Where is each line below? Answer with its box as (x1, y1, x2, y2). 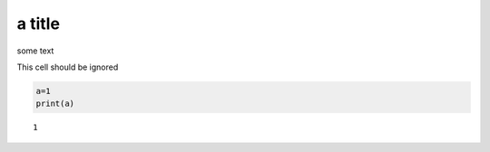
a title (16, 14, 61, 33)
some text (16, 45, 54, 56)
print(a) (35, 99, 75, 109)
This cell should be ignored (16, 62, 119, 72)
